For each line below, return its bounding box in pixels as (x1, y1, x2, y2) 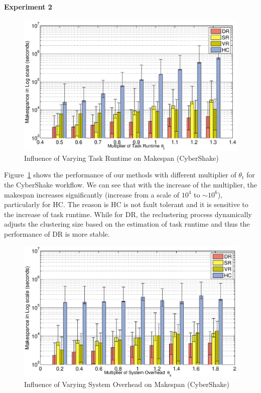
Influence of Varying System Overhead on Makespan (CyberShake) (24, 379, 230, 389)
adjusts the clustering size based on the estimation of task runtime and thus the (4, 219, 250, 229)
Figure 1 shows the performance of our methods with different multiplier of (4, 169, 236, 180)
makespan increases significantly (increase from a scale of (4, 189, 179, 200)
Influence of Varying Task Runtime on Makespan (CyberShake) (24, 152, 219, 163)
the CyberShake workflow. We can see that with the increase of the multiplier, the (4, 179, 257, 189)
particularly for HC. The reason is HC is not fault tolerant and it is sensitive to (4, 199, 248, 210)
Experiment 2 (4, 1, 52, 12)
